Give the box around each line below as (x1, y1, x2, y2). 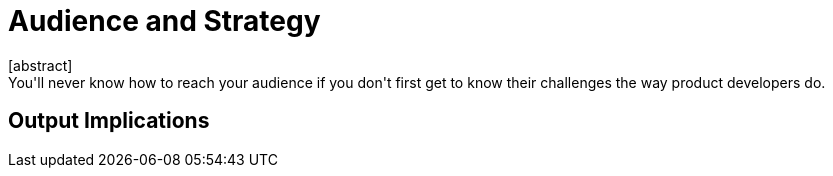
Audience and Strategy (8, 4, 321, 38)
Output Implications (8, 108, 210, 134)
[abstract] (8, 56, 73, 74)
